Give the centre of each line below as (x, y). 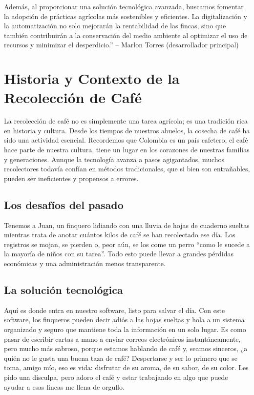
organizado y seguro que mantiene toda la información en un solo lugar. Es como (125, 329)
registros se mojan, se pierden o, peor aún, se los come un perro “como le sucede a (127, 244)
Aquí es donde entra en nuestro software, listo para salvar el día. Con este (115, 310)
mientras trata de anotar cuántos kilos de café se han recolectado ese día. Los (120, 235)
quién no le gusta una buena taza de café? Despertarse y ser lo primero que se (121, 358)
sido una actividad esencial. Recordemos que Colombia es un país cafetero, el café (126, 140)
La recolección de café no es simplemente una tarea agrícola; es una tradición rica (126, 121)
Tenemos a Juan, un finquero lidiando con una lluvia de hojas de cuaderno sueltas (127, 225)
